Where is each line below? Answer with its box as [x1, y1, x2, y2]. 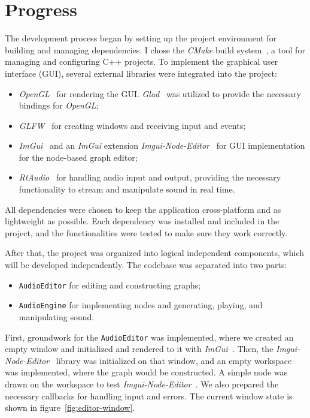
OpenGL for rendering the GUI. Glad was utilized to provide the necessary [19, 87, 301, 100]
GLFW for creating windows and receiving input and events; [19, 119, 246, 131]
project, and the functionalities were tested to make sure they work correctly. [5, 226, 288, 239]
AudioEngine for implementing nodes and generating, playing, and [19, 299, 263, 311]
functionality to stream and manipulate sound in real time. [19, 183, 235, 196]
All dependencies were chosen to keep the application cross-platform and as [5, 203, 281, 215]
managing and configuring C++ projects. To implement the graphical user [5, 55, 278, 68]
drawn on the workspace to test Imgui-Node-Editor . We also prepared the [5, 377, 279, 390]
